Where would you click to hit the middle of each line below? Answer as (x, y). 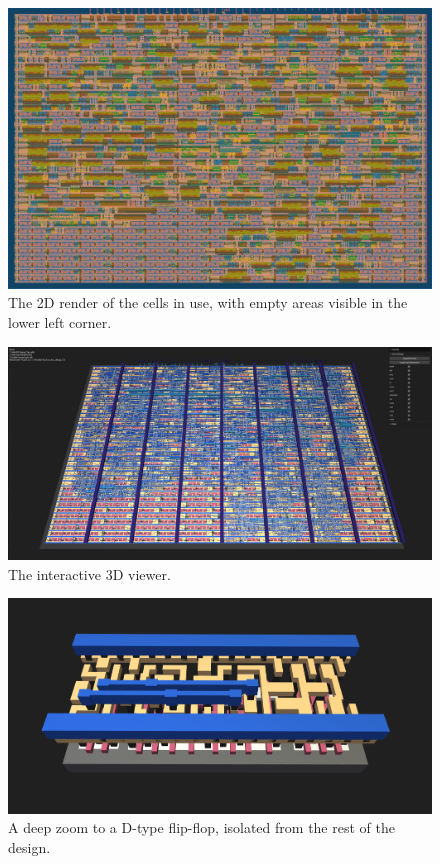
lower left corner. (60, 321)
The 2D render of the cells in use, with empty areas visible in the (208, 302)
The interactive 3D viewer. (89, 573)
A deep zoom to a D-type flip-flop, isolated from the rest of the (201, 827)
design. (29, 847)
